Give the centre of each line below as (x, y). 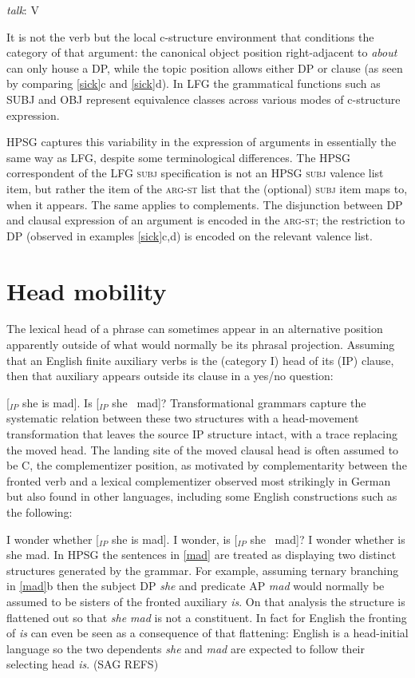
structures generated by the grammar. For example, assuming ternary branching (203, 570)
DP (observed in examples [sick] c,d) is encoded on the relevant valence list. (190, 235)
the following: (40, 511)
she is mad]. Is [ (61, 402)
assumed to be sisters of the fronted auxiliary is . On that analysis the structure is (206, 601)
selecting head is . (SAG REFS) (83, 664)
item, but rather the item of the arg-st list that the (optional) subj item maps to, (207, 188)
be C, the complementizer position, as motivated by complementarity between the (207, 465)
